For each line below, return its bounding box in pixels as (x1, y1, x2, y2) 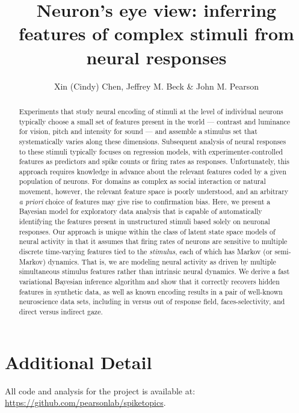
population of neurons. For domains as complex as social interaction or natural (19, 176, 266, 186)
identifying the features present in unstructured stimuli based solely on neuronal (19, 216, 270, 227)
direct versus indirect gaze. (19, 307, 103, 317)
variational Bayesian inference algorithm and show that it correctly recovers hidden (19, 277, 280, 287)
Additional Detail (5, 349, 152, 374)
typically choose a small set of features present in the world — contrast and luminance (19, 116, 291, 126)
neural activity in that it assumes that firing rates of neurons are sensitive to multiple (19, 236, 288, 246)
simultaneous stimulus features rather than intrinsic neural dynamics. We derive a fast (19, 266, 290, 277)
